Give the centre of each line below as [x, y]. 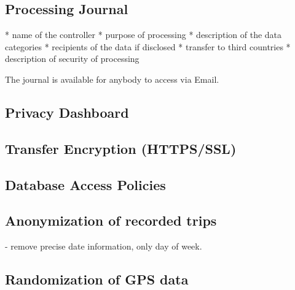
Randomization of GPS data [97, 279]
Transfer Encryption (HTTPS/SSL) [121, 148]
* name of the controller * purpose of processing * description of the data [144, 35]
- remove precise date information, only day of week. [104, 246]
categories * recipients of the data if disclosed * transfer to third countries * [148, 46]
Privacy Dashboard [67, 112]
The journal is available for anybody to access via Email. [112, 79]
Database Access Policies [85, 184]
